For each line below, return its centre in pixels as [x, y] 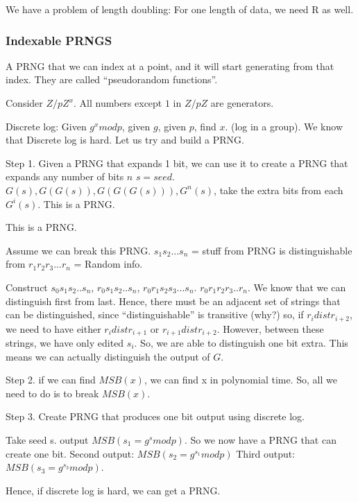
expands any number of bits [65, 176]
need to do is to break [52, 393]
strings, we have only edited [65, 343]
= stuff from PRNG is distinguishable [272, 250]
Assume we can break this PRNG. [78, 250]
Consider [24, 103]
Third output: [266, 453]
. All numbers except [118, 103]
